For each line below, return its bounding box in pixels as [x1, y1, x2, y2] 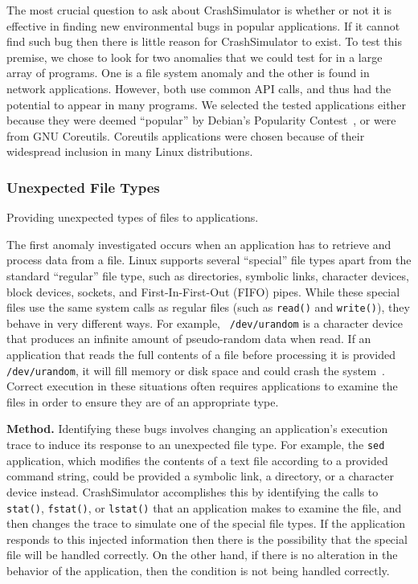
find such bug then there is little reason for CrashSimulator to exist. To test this [6, 33, 402, 50]
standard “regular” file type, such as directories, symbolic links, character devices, [6, 267, 409, 284]
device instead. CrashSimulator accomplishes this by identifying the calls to [6, 483, 379, 500]
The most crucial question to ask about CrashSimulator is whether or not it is [6, 2, 391, 18]
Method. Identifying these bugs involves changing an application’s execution [6, 420, 388, 437]
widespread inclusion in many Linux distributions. [6, 143, 253, 160]
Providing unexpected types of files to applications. [6, 209, 259, 226]
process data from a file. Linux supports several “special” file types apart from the [6, 251, 412, 268]
